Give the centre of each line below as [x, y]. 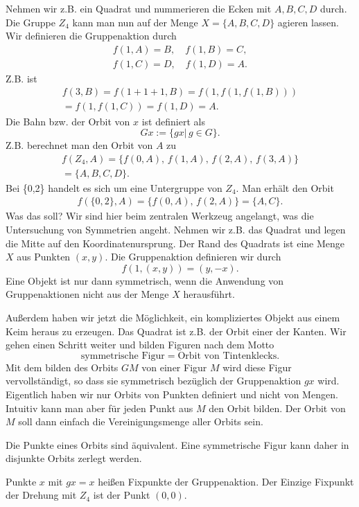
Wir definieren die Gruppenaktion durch [91, 36]
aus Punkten [44, 257]
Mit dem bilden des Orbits [62, 367]
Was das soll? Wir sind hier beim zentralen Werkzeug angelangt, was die [160, 216]
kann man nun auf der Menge [135, 22]
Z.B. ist [21, 78]
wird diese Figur [257, 367]
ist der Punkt [122, 495]
